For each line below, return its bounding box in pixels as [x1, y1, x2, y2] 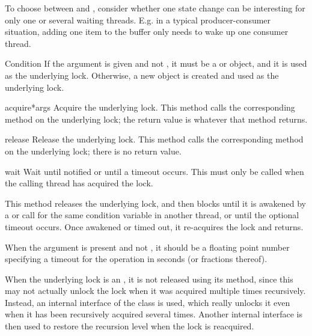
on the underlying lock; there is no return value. [5, 144, 182, 157]
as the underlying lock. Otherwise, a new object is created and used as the [5, 69, 279, 81]
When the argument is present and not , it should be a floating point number [5, 240, 290, 253]
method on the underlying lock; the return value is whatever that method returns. [5, 112, 308, 125]
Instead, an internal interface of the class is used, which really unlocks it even [5, 296, 290, 308]
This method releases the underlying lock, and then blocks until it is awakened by [5, 197, 306, 209]
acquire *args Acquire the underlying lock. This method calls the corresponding [5, 101, 295, 114]
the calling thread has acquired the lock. [5, 177, 153, 189]
